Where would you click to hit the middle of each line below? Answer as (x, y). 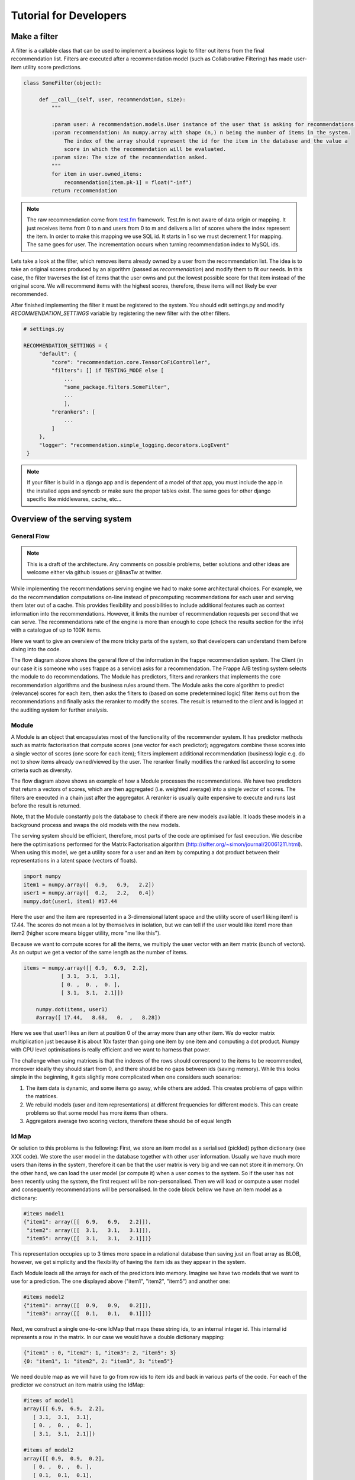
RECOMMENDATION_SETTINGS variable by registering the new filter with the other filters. (121, 313)
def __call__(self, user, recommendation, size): (112, 99)
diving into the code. (36, 649)
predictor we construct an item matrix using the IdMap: (78, 1385)
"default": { (58, 354)
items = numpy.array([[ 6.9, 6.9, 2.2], (86, 968)
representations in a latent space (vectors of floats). (74, 861)
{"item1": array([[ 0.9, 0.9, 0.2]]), (88, 1305)
